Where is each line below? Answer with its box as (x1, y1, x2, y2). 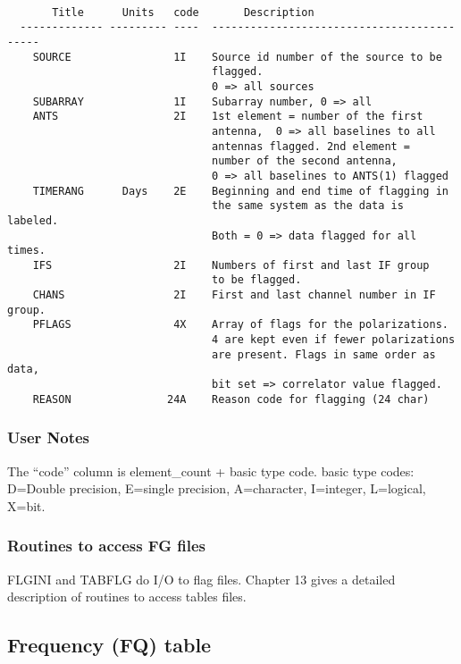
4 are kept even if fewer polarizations (212, 333, 456, 347)
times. (7, 244, 46, 257)
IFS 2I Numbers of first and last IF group (32, 258, 430, 272)
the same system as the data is (212, 199, 404, 213)
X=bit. (7, 496, 46, 515)
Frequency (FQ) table (7, 631, 212, 659)
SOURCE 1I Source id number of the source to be (32, 50, 442, 63)
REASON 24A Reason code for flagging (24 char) (32, 392, 430, 406)
